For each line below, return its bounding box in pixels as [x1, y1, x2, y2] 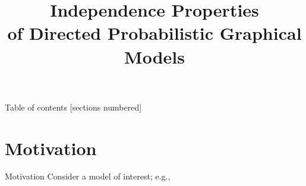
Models [124, 44, 185, 68]
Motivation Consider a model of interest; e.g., [5, 170, 171, 182]
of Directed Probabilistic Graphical [7, 21, 302, 45]
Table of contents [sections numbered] [5, 100, 142, 113]
